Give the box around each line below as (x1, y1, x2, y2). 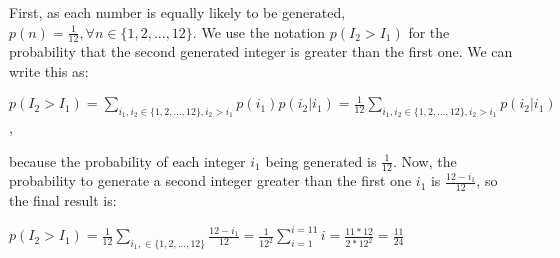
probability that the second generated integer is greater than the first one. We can (9, 41, 513, 62)
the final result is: (9, 190, 117, 211)
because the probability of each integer (9, 150, 246, 171)
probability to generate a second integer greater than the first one (9, 170, 412, 191)
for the (408, 21, 450, 42)
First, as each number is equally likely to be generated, (9, 2, 346, 22)
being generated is (265, 150, 377, 171)
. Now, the (392, 150, 457, 171)
